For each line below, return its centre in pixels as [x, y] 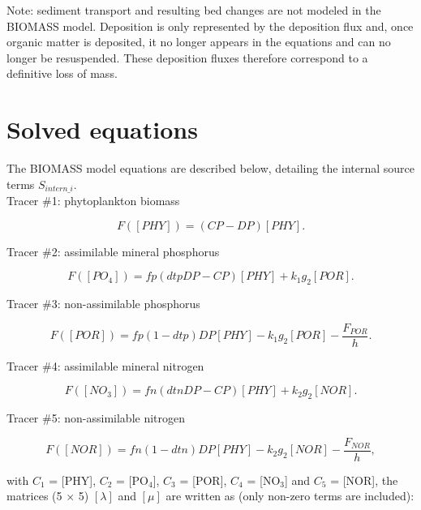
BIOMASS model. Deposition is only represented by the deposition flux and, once [210, 26]
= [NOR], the [364, 480]
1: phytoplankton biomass [116, 201]
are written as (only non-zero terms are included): [290, 496]
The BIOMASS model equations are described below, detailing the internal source [211, 168]
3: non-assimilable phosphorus [126, 304]
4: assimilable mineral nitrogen [128, 365]
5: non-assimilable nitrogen [118, 418]
